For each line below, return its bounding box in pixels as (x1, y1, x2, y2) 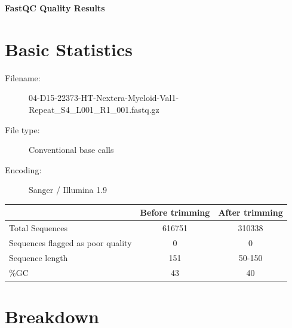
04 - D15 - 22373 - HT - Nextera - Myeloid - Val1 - (29, 91, 179, 104)
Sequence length (9, 251, 68, 263)
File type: (5, 123, 40, 136)
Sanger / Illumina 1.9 (29, 183, 107, 196)
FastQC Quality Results (5, 2, 105, 14)
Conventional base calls (29, 143, 114, 156)
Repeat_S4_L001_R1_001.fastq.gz (29, 103, 159, 115)
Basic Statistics (5, 36, 133, 61)
